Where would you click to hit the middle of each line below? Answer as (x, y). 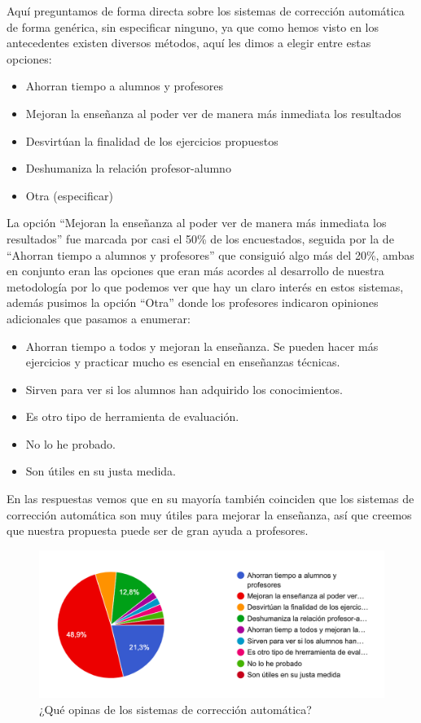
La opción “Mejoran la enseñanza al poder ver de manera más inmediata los (197, 223)
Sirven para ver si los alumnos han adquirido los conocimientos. (184, 389)
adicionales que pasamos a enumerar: (99, 318)
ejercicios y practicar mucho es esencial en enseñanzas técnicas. (183, 362)
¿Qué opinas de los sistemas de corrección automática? (175, 709)
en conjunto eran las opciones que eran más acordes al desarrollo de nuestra (195, 271)
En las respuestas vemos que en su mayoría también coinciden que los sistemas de (210, 499)
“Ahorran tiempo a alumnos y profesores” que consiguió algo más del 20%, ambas (210, 254)
